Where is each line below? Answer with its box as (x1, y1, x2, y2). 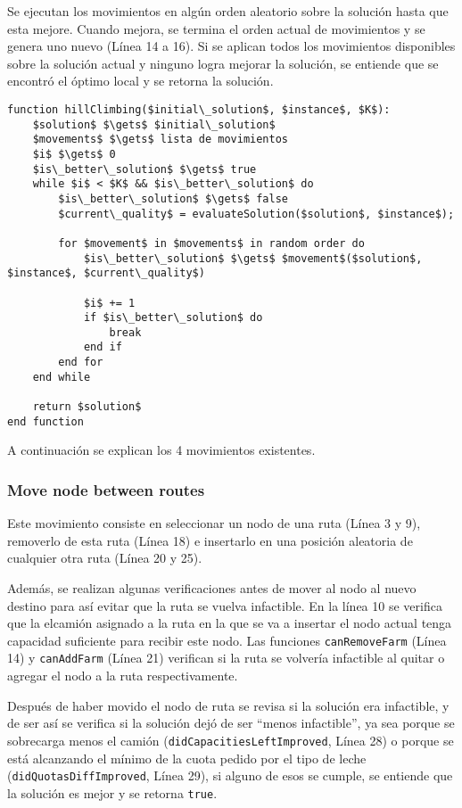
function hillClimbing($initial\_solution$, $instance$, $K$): (7, 103, 391, 116)
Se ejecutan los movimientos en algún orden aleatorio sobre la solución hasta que (7, 2, 449, 20)
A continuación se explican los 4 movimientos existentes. (7, 441, 316, 459)
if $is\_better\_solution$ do (83, 311, 263, 325)
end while (32, 370, 91, 383)
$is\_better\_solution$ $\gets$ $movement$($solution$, (83, 251, 423, 265)
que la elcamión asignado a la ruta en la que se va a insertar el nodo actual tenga (7, 614, 452, 632)
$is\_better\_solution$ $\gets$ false (58, 192, 288, 205)
